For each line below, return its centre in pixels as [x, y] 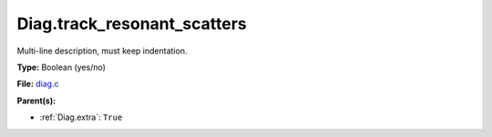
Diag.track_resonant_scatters [132, 24]
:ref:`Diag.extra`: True [81, 117]
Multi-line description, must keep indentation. [102, 51]
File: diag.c [38, 84]
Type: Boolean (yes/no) [61, 67]
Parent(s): [36, 101]
